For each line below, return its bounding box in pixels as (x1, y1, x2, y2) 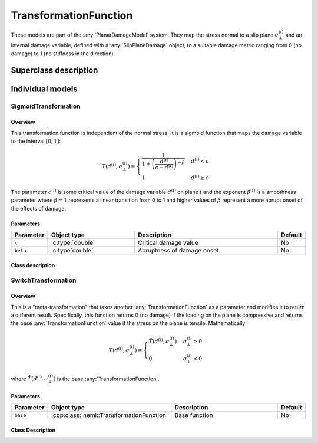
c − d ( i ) (155, 163, 174, 170)
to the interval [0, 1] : (11, 137, 61, 145)
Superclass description (11, 65, 98, 76)
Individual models (11, 84, 78, 94)
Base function (174, 411, 213, 419)
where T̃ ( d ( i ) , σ (11, 375, 48, 382)
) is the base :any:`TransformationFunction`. (53, 375, 160, 382)
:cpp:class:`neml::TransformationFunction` (51, 411, 168, 419)
